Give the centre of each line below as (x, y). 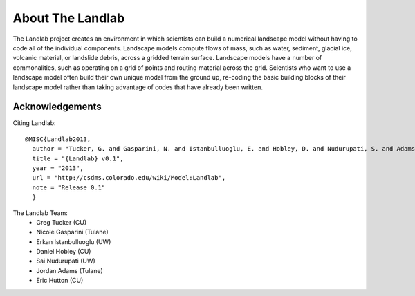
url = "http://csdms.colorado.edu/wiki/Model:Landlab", (129, 178)
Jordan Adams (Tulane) (70, 270)
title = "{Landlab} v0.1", (78, 158)
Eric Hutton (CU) (60, 281)
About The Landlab (69, 18)
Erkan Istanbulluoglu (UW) (74, 241)
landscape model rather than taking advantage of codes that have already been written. (138, 87)
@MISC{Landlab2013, (58, 139)
